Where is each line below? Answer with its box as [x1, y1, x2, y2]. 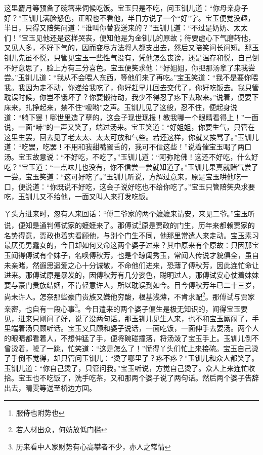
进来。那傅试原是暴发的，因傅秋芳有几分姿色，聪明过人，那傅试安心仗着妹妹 [4, 270, 259, 280]
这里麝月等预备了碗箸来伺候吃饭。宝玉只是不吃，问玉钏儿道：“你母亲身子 [4, 3, 248, 13]
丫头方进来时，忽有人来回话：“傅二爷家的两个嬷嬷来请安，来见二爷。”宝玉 [4, 208, 248, 218]
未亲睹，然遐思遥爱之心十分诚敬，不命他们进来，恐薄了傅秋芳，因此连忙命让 [4, 259, 259, 270]
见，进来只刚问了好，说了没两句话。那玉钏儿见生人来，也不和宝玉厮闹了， [4, 313, 252, 323]
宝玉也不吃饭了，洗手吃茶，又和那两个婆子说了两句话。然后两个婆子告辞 [18, 372, 259, 383]
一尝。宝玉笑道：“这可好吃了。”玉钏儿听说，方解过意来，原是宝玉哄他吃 [4, 171, 241, 182]
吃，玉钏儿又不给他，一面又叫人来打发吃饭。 [4, 191, 153, 202]
